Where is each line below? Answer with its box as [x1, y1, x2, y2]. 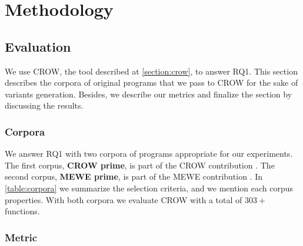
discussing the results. [5, 99, 84, 112]
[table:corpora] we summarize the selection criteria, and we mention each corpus [5, 181, 294, 194]
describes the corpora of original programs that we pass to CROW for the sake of [5, 76, 298, 89]
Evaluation [5, 37, 71, 55]
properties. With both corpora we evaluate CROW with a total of [5, 193, 242, 205]
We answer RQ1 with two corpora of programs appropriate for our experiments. [5, 147, 293, 160]
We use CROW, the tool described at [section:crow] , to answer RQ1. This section [5, 65, 298, 77]
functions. [5, 205, 40, 217]
